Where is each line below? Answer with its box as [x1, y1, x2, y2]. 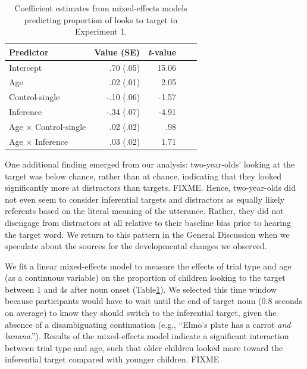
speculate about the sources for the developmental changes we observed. [5, 240, 267, 252]
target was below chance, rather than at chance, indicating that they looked [5, 169, 281, 182]
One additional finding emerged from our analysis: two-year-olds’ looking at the [5, 157, 295, 170]
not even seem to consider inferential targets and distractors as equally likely [5, 193, 285, 205]
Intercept [9, 61, 42, 73]
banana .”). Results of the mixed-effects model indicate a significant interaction [5, 330, 289, 342]
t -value [148, 45, 177, 58]
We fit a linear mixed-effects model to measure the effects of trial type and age [5, 259, 292, 272]
